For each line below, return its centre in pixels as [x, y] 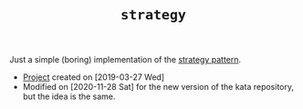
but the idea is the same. [69, 96]
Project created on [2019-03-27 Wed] [94, 77]
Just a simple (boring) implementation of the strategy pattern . [125, 60]
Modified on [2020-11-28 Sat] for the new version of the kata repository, [158, 87]
